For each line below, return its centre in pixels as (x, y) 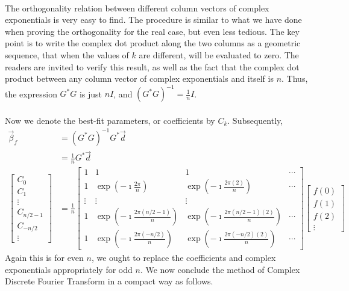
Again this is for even (44, 258)
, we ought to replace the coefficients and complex (184, 258)
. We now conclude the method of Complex (220, 269)
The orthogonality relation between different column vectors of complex (137, 8)
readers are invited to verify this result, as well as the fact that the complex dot (152, 66)
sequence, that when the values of (67, 54)
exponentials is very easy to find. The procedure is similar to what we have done (153, 20)
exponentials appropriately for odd (69, 269)
